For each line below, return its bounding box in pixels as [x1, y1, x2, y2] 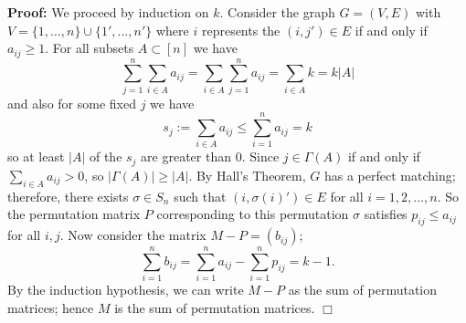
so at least [7, 147, 65, 166]
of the [89, 147, 122, 166]
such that [174, 186, 227, 205]
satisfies [364, 204, 408, 224]
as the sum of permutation [288, 280, 438, 299]
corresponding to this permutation [156, 204, 349, 224]
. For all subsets [45, 38, 134, 57]
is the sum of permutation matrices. [114, 297, 315, 317]
